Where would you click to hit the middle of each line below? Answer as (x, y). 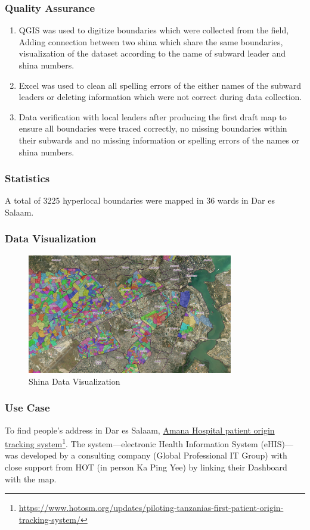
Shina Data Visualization (75, 381)
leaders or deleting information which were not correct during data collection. (160, 97)
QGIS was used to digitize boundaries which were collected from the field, (154, 30)
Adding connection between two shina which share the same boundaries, (151, 41)
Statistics (27, 178)
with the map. (31, 478)
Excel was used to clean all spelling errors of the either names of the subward (160, 85)
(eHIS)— (277, 443)
